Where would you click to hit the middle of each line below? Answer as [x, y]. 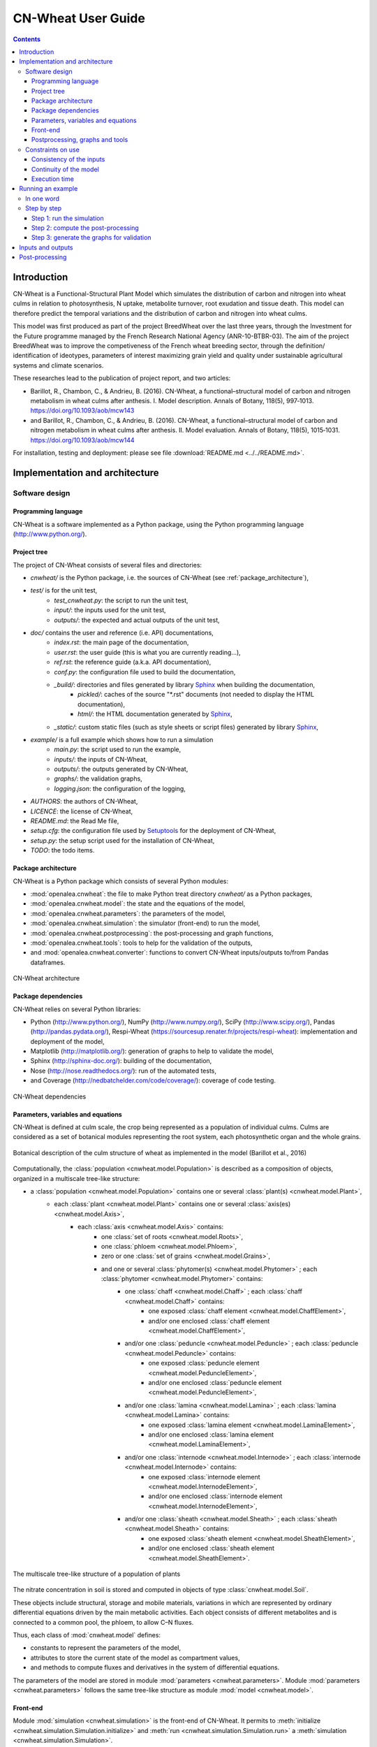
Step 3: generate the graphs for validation [91, 238]
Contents [27, 39]
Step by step [44, 208]
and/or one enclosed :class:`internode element [215, 1496]
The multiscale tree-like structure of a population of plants [97, 1574]
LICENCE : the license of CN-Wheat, [82, 811]
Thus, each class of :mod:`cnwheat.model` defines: [87, 1634]
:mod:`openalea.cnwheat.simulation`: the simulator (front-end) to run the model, [145, 923]
